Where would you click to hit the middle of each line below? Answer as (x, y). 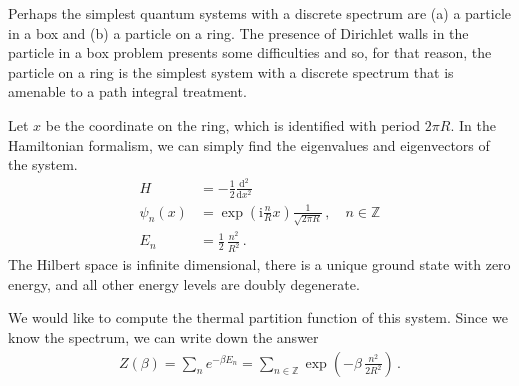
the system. (43, 164)
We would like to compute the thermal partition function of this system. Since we (258, 317)
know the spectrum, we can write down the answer (163, 337)
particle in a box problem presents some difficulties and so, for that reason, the (250, 52)
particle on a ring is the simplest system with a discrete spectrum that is (231, 71)
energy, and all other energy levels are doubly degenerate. (184, 283)
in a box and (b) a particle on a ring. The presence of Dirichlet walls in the (238, 32)
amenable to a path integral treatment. (127, 91)
